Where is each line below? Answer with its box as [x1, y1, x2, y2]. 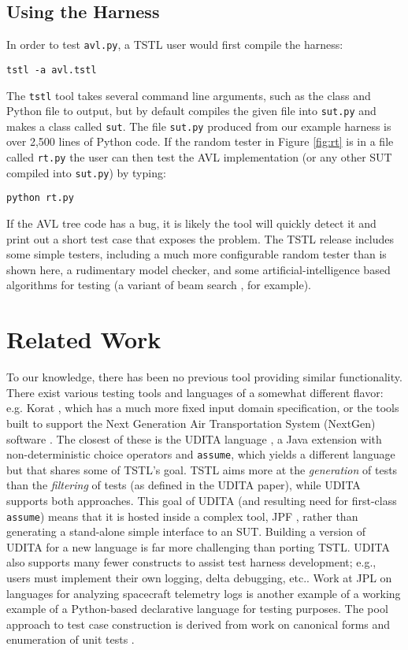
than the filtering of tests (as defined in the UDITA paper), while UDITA [6, 477, 361, 493]
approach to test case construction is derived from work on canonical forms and [6, 615, 391, 632]
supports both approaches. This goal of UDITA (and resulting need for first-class [6, 492, 397, 508]
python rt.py [6, 192, 74, 204]
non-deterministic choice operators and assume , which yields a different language [6, 446, 395, 462]
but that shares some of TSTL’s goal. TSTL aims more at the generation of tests [6, 461, 398, 477]
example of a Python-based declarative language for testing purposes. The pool [6, 600, 388, 617]
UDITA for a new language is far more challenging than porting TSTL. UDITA [6, 538, 390, 555]
